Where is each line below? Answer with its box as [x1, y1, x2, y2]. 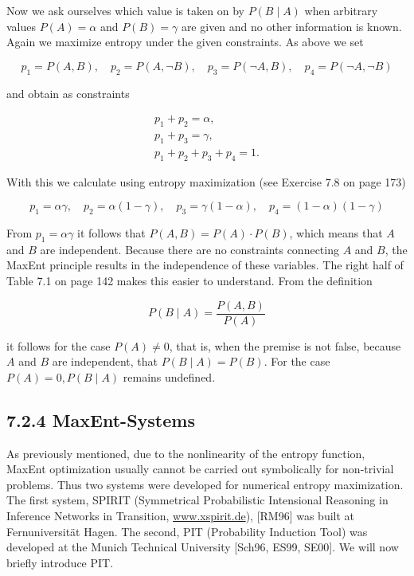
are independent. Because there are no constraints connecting [40, 241, 339, 257]
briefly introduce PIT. [6, 554, 114, 570]
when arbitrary [304, 2, 378, 18]
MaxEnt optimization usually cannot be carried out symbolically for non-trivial [6, 460, 394, 477]
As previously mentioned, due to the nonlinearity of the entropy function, [6, 445, 365, 461]
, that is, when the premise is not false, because [169, 337, 401, 354]
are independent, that [52, 353, 158, 370]
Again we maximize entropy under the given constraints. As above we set [6, 33, 364, 50]
